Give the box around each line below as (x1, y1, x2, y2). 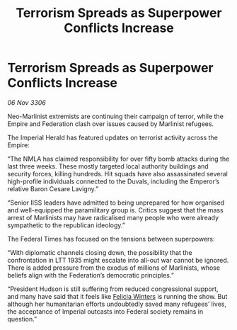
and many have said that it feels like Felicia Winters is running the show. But (7, 292, 228, 300)
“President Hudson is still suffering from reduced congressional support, (7, 285, 219, 293)
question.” (7, 314, 37, 323)
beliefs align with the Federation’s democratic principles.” (7, 271, 175, 279)
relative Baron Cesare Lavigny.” (7, 184, 99, 193)
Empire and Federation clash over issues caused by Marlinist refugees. (7, 119, 214, 128)
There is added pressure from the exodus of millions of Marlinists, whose (7, 263, 221, 272)
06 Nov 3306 (7, 98, 46, 107)
